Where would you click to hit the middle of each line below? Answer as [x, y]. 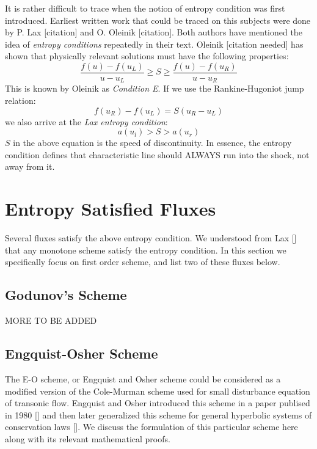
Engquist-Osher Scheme [82, 353]
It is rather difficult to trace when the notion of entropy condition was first [145, 8]
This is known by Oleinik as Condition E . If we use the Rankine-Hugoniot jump [155, 88]
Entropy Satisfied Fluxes [111, 209]
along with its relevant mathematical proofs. [88, 438]
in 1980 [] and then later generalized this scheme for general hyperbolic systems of [158, 414]
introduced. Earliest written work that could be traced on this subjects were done [158, 20]
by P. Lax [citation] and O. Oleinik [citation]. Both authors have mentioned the [154, 32]
